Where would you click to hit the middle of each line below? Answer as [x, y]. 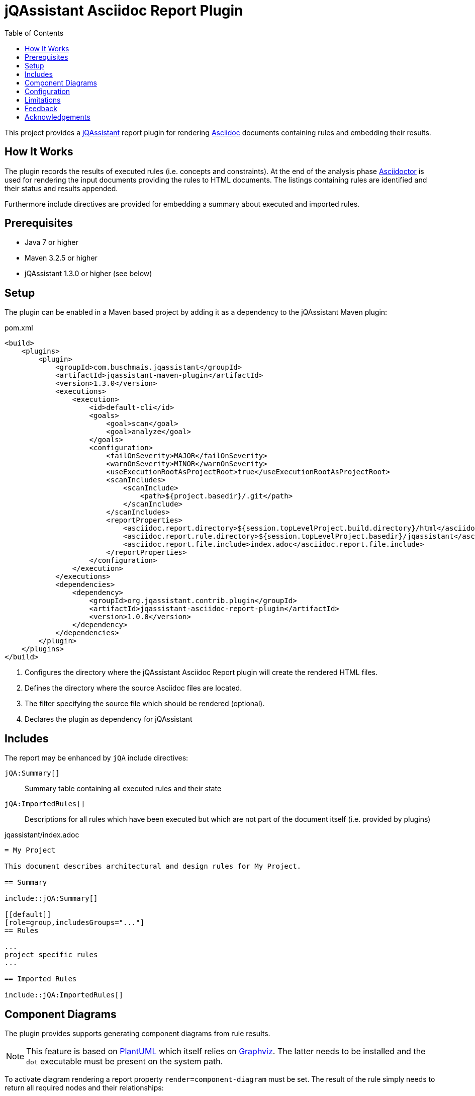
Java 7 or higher [52, 242]
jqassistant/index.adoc [42, 835]
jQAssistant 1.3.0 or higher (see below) [88, 274]
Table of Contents [34, 33]
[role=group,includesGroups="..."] [75, 923]
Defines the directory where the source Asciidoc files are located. [133, 688]
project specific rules [51, 955]
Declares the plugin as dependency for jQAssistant [109, 719]
